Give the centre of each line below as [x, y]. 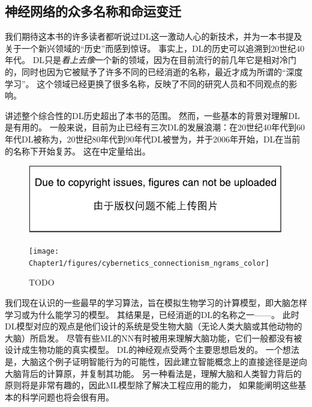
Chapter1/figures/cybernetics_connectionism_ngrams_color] [149, 263]
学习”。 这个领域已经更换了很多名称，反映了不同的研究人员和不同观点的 [147, 83]
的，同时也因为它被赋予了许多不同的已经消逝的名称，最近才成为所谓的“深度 [154, 71]
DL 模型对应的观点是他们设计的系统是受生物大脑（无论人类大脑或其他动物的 [154, 326]
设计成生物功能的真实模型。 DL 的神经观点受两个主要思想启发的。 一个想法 [152, 350]
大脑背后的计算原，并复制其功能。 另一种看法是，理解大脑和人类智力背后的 [153, 373]
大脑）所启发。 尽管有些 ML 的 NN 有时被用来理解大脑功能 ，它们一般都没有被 [154, 338]
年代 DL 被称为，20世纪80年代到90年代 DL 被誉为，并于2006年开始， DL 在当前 [153, 139]
